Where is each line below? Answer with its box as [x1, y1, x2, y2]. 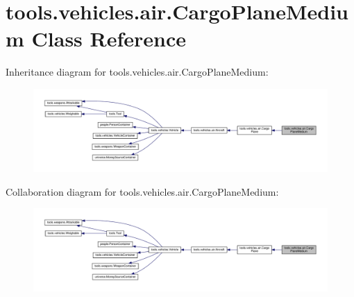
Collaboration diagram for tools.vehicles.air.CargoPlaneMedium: [6, 184, 279, 198]
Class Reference [31, 24, 187, 53]
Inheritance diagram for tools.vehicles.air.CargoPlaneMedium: [6, 65, 269, 79]
